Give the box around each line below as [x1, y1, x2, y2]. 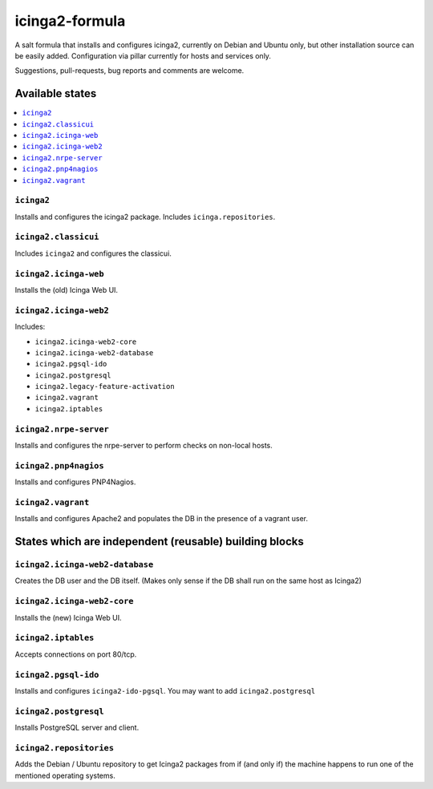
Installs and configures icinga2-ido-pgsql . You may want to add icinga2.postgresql [14, 686, 316, 695]
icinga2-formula [14, 12, 126, 30]
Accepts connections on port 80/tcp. [14, 649, 137, 659]
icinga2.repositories [14, 742, 114, 753]
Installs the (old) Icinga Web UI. [14, 285, 119, 294]
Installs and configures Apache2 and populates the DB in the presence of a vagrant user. [14, 514, 309, 524]
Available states [14, 87, 97, 100]
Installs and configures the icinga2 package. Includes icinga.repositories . [14, 212, 276, 221]
